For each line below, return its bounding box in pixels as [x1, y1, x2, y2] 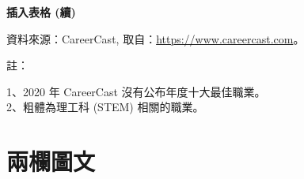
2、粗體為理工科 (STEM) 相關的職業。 [6, 99, 204, 115]
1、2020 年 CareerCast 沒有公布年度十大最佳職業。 [6, 83, 266, 99]
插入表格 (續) [6, 4, 76, 20]
